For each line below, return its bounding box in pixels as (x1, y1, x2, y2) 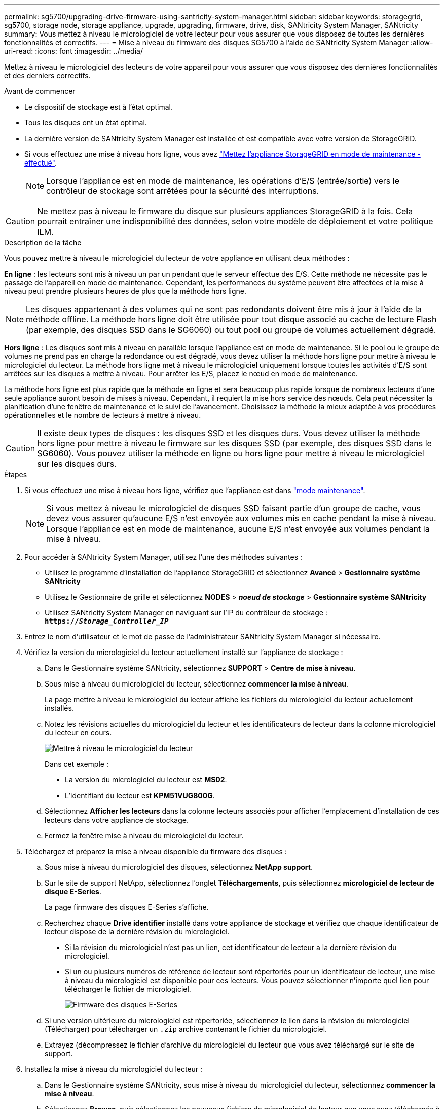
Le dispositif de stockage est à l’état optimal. (24, 103, 173, 111)
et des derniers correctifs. (4, 71, 91, 80)
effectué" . (24, 158, 57, 167)
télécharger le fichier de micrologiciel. (65, 985, 191, 993)
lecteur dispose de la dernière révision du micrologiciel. (45, 927, 230, 936)
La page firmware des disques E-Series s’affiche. (45, 903, 209, 911)
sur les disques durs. (37, 459, 117, 469)
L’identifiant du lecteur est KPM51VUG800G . (65, 791, 215, 800)
